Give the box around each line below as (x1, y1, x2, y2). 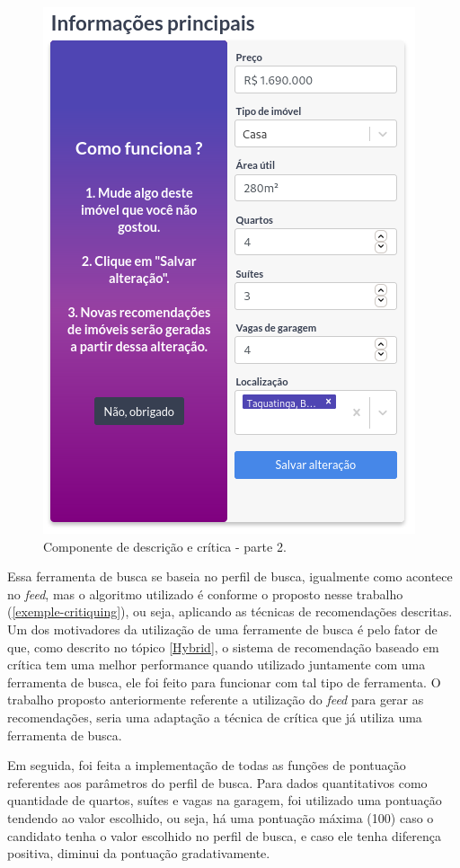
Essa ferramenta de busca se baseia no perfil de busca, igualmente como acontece (7, 567, 453, 586)
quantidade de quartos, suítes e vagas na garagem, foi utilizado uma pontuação (7, 791, 442, 810)
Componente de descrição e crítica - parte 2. (43, 536, 287, 555)
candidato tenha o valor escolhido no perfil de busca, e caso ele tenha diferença (7, 826, 441, 845)
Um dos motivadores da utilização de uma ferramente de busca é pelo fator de (7, 619, 438, 638)
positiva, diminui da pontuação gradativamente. (7, 844, 270, 863)
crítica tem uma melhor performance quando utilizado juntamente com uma (7, 655, 426, 674)
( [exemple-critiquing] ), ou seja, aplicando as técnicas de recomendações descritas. (7, 602, 453, 621)
